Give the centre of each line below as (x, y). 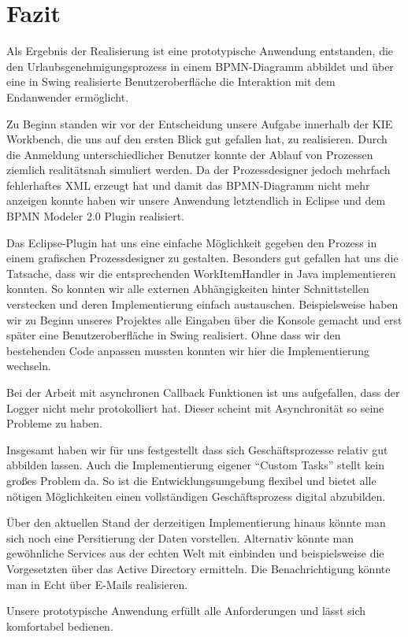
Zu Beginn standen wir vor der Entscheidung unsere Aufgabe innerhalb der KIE (200, 123)
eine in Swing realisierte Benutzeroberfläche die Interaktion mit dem (171, 81)
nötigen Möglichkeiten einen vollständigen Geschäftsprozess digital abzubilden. (196, 496)
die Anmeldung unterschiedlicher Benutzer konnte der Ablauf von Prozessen (190, 154)
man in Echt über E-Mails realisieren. (97, 584)
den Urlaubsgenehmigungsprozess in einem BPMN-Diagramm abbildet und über (200, 66)
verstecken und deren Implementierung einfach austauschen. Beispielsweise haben (202, 304)
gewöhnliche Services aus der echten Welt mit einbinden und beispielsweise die (195, 553)
